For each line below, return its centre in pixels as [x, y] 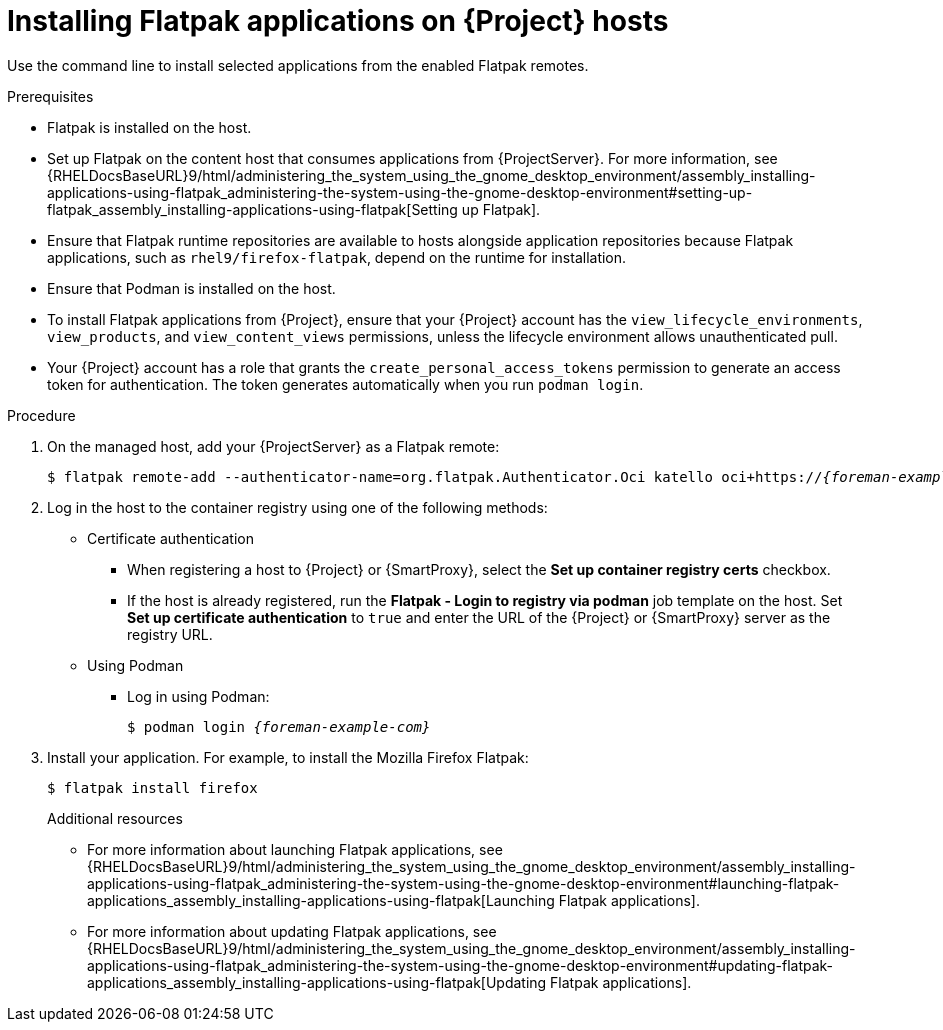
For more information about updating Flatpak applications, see [292, 931]
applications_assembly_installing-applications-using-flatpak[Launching [321, 900]
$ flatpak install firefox [152, 787]
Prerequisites [50, 96]
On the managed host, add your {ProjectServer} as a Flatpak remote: [273, 446]
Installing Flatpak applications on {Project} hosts [338, 21]
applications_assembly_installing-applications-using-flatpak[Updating [317, 982]
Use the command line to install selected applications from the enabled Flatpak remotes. [298, 65]
